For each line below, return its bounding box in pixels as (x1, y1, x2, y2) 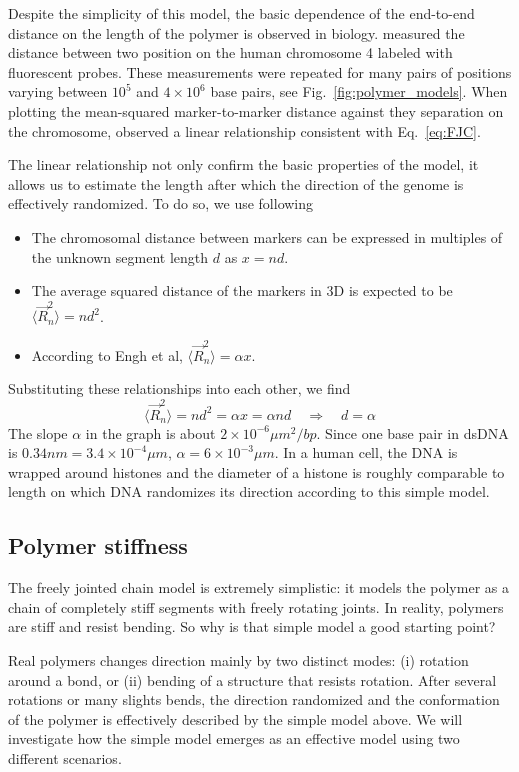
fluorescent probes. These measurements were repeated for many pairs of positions (8, 61, 512, 82)
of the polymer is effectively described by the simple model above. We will (8, 708, 463, 729)
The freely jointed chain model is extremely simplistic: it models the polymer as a (8, 577, 509, 598)
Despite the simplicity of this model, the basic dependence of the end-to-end (8, 3, 475, 23)
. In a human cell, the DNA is (274, 442, 458, 463)
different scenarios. (8, 747, 122, 768)
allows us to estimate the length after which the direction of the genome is (8, 173, 464, 194)
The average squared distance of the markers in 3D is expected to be (31, 280, 453, 301)
